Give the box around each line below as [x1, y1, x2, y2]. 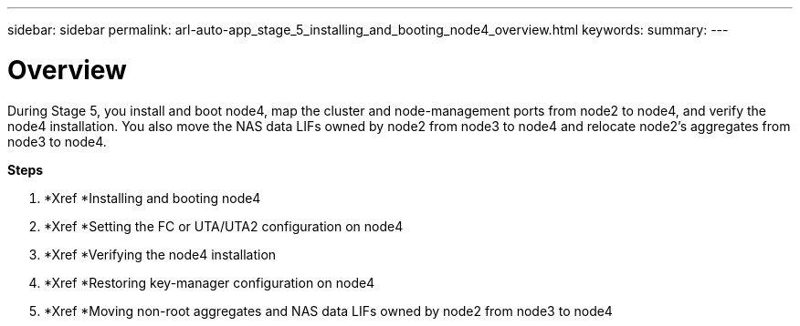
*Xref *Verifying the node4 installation [44, 246, 277, 262]
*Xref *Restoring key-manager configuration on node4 [44, 274, 375, 290]
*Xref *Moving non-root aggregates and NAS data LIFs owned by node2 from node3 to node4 [44, 302, 613, 319]
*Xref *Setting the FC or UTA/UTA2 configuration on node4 [44, 218, 404, 234]
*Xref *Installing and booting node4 [44, 189, 261, 206]
